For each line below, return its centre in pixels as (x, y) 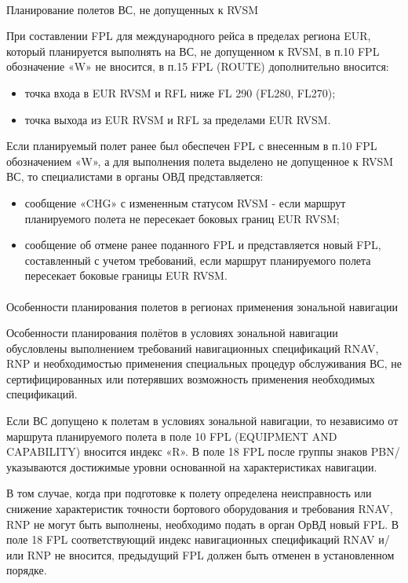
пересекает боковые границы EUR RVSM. (126, 275)
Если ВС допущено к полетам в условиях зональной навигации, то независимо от (202, 421)
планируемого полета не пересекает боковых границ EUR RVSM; (182, 218)
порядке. (27, 570)
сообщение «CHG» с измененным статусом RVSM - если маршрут (185, 202)
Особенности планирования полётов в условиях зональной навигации (172, 333)
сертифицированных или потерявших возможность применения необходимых (191, 378)
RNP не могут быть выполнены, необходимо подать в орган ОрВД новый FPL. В (203, 524)
